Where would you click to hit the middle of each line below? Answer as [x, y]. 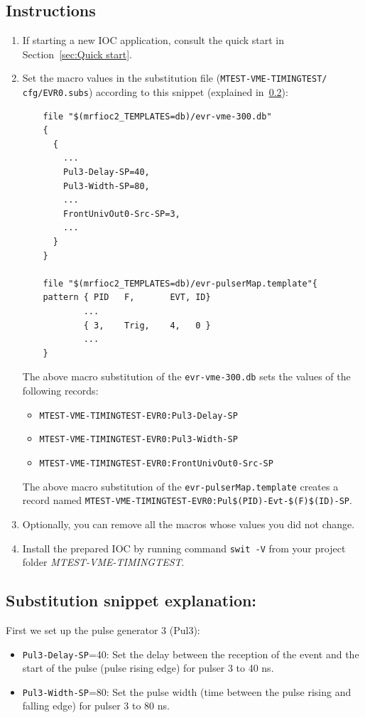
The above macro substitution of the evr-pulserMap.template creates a [180, 486]
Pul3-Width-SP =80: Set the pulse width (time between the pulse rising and [187, 691]
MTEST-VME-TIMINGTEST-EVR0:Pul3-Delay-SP [138, 416]
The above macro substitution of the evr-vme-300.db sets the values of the [186, 376]
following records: [60, 391]
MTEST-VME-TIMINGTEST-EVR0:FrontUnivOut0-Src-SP [156, 463]
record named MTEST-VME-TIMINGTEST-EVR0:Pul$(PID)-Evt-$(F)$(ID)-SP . [187, 500]
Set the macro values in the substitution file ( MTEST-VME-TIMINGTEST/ [175, 78]
